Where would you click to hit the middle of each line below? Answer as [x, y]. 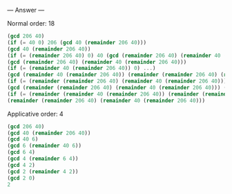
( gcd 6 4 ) [21, 152]
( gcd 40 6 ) [23, 139]
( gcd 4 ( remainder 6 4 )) [43, 159]
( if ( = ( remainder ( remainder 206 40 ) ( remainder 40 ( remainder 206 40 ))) [117, 81]
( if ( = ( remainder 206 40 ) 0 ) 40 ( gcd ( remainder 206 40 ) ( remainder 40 [114, 55]
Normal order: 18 [31, 23]
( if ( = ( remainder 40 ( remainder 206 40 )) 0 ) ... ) [81, 69]
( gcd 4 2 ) [21, 165]
